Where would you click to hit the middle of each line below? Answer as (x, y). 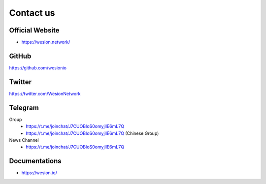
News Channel (24, 140)
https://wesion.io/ (39, 173)
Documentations (35, 161)
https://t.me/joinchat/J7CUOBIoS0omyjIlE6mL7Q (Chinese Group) (92, 133)
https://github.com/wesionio (38, 68)
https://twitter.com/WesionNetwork (45, 93)
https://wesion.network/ (46, 42)
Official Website (34, 30)
